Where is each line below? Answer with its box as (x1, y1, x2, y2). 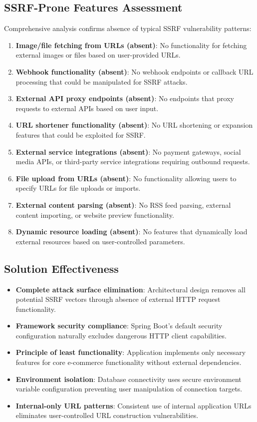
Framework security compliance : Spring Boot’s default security (15, 320, 223, 331)
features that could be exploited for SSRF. (15, 129, 146, 140)
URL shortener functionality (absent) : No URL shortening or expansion (15, 120, 253, 130)
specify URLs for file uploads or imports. (15, 183, 141, 193)
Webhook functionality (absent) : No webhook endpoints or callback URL (15, 66, 254, 77)
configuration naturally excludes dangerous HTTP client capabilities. (15, 330, 227, 340)
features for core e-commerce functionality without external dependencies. (15, 357, 242, 367)
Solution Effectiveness (4, 260, 119, 276)
